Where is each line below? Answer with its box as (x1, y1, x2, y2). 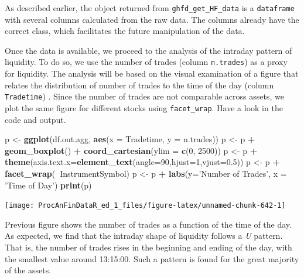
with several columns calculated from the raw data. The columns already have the (5, 13, 299, 25)
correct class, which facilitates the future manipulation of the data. (5, 25, 245, 37)
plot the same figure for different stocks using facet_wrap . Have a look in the (5, 101, 283, 114)
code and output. (5, 113, 66, 125)
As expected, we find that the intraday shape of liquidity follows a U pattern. (5, 229, 283, 242)
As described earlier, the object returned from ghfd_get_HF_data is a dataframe (5, 2, 295, 13)
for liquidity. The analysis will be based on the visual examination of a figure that (5, 67, 299, 80)
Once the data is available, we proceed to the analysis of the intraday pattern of (5, 44, 292, 56)
